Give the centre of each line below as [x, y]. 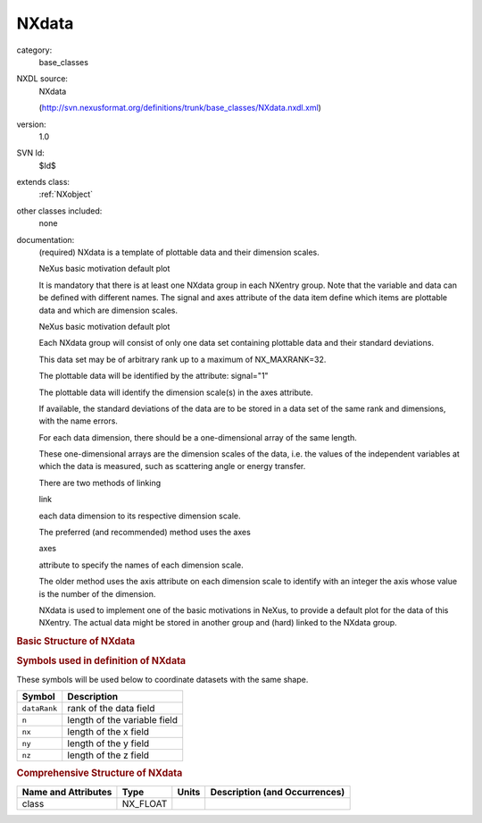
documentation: [46, 239]
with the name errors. [78, 421]
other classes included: [59, 211]
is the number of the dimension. [97, 593]
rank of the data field [111, 709]
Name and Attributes [67, 792]
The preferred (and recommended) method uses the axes [145, 533]
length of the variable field [123, 720]
